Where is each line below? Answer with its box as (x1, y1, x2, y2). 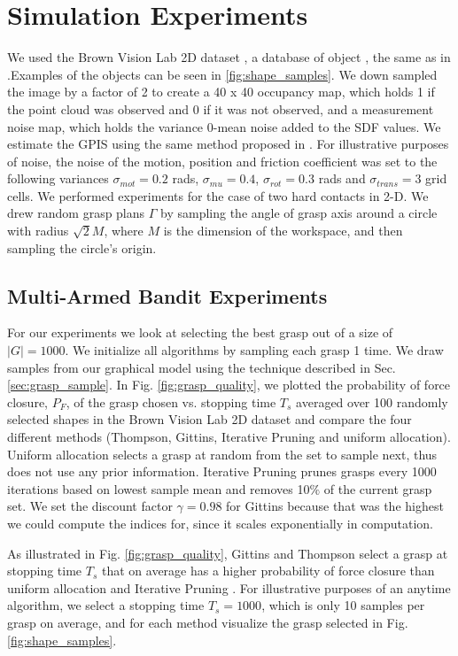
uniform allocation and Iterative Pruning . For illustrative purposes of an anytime (7, 578, 451, 597)
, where (104, 221, 144, 240)
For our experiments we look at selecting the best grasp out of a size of (7, 323, 393, 342)
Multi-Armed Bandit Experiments (7, 282, 328, 309)
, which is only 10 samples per (261, 596, 425, 614)
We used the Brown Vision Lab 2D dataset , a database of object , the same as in (7, 48, 451, 66)
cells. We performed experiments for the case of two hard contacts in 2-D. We (7, 186, 429, 205)
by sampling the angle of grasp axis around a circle (160, 204, 438, 222)
